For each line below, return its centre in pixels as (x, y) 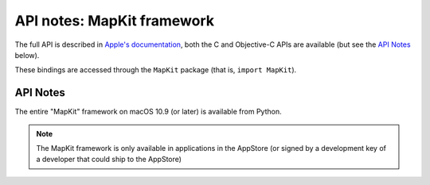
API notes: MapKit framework (115, 21)
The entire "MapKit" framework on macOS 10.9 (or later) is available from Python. (148, 112)
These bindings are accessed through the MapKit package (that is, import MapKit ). (156, 70)
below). (27, 55)
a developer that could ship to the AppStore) (109, 160)
